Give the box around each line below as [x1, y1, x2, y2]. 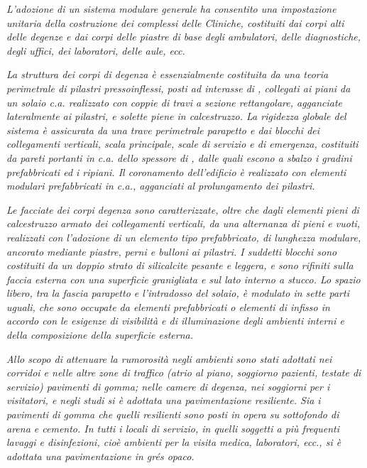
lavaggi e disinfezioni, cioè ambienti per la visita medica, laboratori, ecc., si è [6, 435, 341, 450]
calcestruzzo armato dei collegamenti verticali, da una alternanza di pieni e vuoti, [6, 216, 361, 231]
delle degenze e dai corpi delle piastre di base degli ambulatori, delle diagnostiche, [6, 29, 361, 44]
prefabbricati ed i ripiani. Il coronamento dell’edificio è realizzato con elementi [6, 164, 346, 179]
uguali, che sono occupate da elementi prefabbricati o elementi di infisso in [6, 299, 330, 314]
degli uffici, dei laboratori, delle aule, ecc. [6, 43, 185, 58]
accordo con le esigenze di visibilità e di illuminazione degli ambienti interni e [6, 313, 344, 328]
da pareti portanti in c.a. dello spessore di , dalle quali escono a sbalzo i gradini [6, 150, 352, 165]
